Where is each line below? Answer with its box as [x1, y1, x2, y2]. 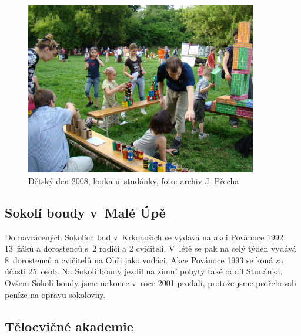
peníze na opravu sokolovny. [5, 288, 106, 300]
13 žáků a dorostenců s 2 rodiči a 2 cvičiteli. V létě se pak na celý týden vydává [5, 242, 296, 254]
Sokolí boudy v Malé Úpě [5, 203, 166, 221]
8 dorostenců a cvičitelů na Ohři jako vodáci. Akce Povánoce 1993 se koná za [5, 253, 284, 266]
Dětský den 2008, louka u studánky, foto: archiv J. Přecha [28, 174, 239, 186]
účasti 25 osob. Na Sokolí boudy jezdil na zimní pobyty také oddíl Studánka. [5, 265, 283, 277]
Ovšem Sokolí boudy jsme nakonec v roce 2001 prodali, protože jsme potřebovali [5, 276, 296, 289]
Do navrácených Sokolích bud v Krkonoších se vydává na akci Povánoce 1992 [5, 230, 283, 243]
